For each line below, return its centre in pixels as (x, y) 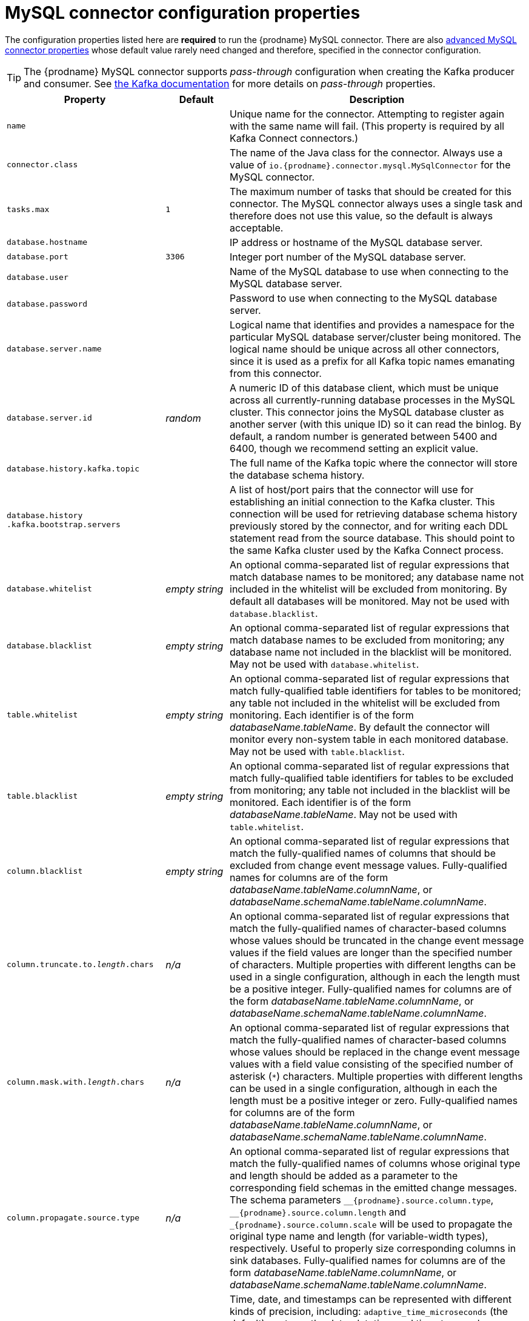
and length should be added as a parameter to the (344, 1175)
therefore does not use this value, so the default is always (361, 215)
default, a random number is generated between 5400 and (364, 436)
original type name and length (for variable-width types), (359, 1236)
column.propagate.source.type (73, 1218)
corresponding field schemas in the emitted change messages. (374, 1187)
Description (377, 99)
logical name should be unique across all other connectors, (364, 349)
